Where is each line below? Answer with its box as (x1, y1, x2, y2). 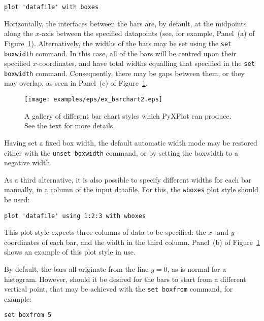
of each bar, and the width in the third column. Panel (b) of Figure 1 (42, 236, 260, 247)
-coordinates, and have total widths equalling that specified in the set (37, 58, 255, 68)
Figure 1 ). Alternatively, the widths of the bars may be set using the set (4, 38, 232, 48)
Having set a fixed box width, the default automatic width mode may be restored (4, 137, 257, 148)
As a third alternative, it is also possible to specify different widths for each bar (4, 174, 252, 185)
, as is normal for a (167, 264, 226, 274)
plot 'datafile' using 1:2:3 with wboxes (4, 212, 146, 220)
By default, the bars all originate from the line (4, 264, 149, 274)
